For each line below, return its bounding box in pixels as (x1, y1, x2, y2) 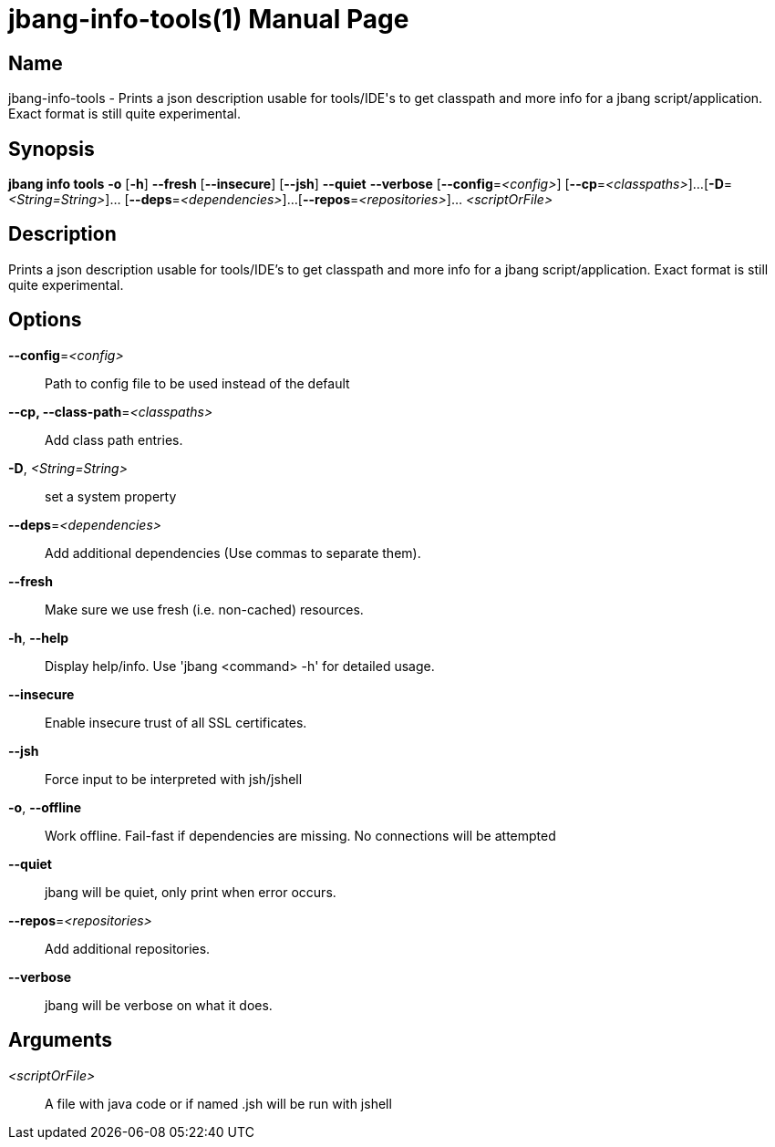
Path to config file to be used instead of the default (45, 375, 350, 391)
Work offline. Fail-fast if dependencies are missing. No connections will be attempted (45, 827, 556, 843)
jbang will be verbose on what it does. (45, 997, 273, 1013)
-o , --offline (8, 799, 82, 815)
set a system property (45, 488, 177, 504)
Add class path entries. (45, 431, 183, 448)
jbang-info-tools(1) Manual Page (8, 4, 409, 35)
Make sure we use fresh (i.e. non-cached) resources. (45, 601, 364, 617)
